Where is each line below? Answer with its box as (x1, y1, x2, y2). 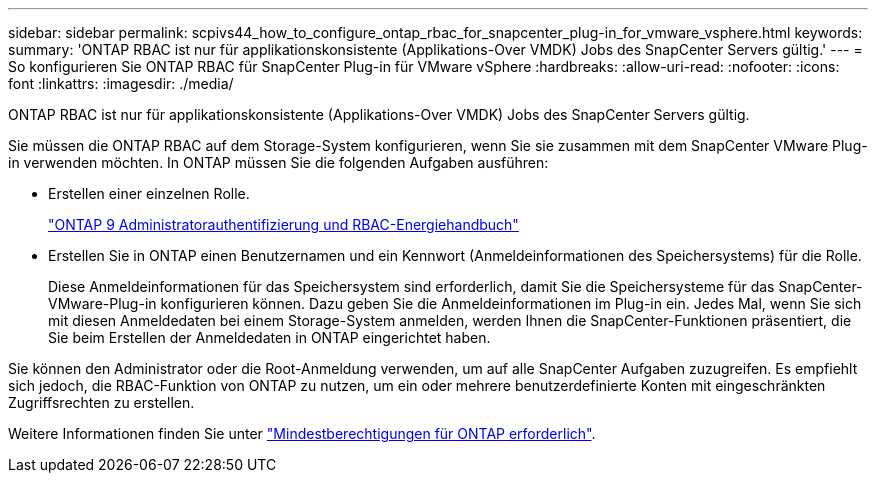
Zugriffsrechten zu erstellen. (8, 394, 195, 411)
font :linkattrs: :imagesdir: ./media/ (8, 75, 234, 92)
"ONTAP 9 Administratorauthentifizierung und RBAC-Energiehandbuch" (48, 216, 519, 233)
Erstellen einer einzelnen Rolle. (48, 185, 250, 202)
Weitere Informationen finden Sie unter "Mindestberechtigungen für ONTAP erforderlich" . (8, 425, 596, 442)
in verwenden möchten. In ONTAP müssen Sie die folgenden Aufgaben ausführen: (8, 154, 549, 171)
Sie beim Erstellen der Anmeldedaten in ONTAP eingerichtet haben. (48, 329, 491, 346)
